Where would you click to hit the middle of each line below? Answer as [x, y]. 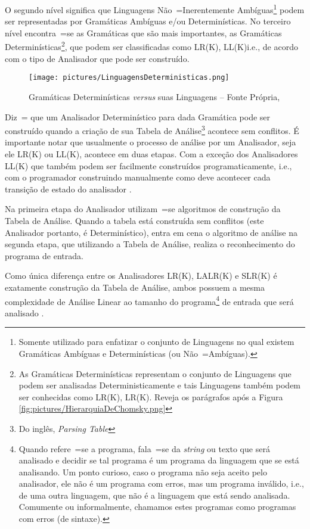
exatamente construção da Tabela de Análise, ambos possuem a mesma [135, 287]
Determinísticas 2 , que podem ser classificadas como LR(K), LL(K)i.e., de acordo [151, 46]
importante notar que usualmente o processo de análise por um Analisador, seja [151, 142]
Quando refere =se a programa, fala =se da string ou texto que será [144, 448]
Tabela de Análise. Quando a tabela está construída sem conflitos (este [134, 220]
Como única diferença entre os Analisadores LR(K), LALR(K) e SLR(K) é [141, 276]
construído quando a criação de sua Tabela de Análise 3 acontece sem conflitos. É [152, 130]
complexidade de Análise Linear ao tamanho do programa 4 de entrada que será [149, 300]
